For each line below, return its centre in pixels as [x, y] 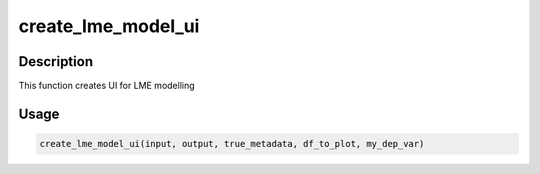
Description [56, 61]
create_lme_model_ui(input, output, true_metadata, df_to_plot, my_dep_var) [232, 144]
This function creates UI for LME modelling [106, 86]
